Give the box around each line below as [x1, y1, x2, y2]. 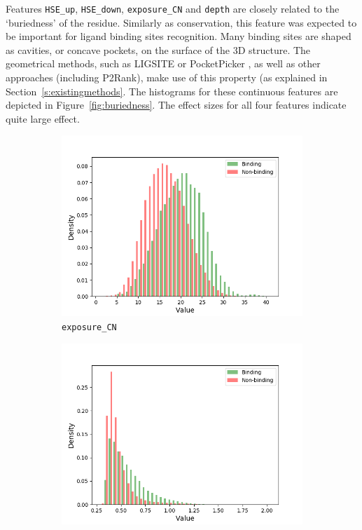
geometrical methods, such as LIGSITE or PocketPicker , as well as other [6, 56, 321, 71]
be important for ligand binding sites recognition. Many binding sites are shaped [6, 29, 351, 43]
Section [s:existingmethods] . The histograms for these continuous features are [6, 83, 338, 98]
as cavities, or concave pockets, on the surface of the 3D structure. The [6, 42, 311, 57]
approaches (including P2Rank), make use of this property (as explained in [6, 70, 328, 85]
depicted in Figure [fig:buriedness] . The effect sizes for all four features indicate [6, 97, 347, 112]
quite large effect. [6, 111, 80, 125]
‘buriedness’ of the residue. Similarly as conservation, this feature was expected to [6, 15, 357, 29]
